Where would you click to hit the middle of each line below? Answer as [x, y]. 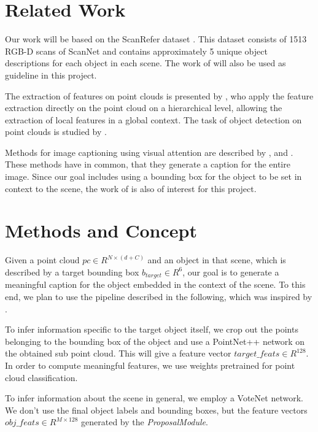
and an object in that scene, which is [217, 260]
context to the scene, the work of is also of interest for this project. [131, 188]
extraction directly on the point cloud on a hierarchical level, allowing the [144, 108]
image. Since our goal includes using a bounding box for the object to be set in [153, 176]
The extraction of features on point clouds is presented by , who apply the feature [159, 95]
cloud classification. [41, 377]
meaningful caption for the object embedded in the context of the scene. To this [155, 284]
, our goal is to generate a [231, 272]
